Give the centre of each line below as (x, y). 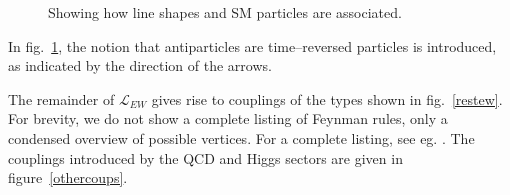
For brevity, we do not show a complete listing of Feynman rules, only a (228, 118)
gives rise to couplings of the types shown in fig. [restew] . (327, 98)
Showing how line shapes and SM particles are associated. (225, 12)
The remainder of (61, 98)
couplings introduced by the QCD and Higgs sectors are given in (205, 157)
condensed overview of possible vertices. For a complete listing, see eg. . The (241, 137)
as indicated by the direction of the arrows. (140, 65)
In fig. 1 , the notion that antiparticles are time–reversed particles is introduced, (252, 45)
